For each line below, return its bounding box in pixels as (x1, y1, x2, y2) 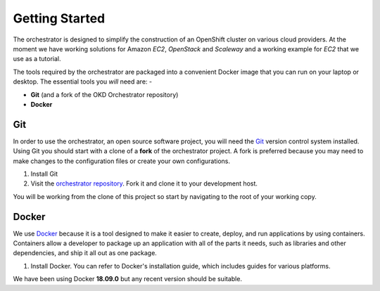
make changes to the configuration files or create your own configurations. (13, 157, 230, 165)
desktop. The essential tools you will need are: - (13, 77, 153, 86)
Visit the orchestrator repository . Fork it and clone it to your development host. (30, 179, 258, 188)
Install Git (30, 169, 58, 178)
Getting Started (13, 11, 106, 26)
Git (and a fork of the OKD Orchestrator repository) (30, 90, 179, 98)
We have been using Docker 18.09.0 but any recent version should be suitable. (13, 275, 243, 283)
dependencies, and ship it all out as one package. (13, 249, 158, 257)
